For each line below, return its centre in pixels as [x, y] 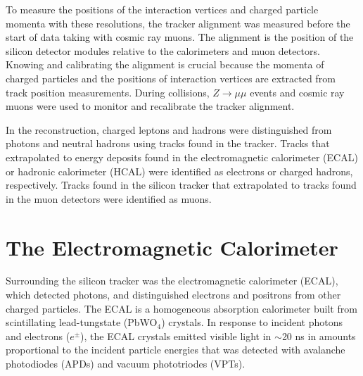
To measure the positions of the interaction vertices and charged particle [162, 9]
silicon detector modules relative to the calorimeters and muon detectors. [163, 50]
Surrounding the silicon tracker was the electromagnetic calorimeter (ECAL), [172, 281]
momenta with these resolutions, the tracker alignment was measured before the [178, 23]
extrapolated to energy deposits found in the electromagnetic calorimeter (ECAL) [182, 157]
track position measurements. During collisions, [108, 92]
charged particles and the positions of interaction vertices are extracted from [171, 78]
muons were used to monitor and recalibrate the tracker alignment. [150, 106]
